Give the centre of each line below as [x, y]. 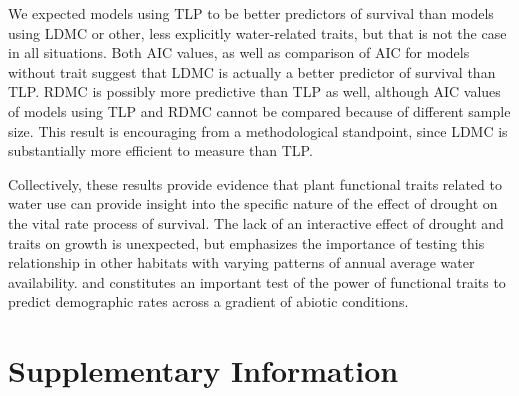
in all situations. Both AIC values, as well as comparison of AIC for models [239, 52]
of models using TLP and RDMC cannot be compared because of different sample [259, 110]
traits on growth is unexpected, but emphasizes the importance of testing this [246, 242]
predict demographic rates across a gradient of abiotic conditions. [208, 301]
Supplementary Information [203, 370]
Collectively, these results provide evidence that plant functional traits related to [255, 183]
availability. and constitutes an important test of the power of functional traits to [257, 281]
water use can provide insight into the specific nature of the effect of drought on [253, 203]
